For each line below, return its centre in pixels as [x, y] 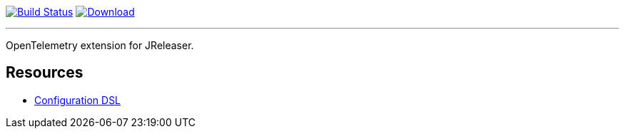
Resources [45, 73]
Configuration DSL [78, 100]
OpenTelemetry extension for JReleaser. [100, 45]
